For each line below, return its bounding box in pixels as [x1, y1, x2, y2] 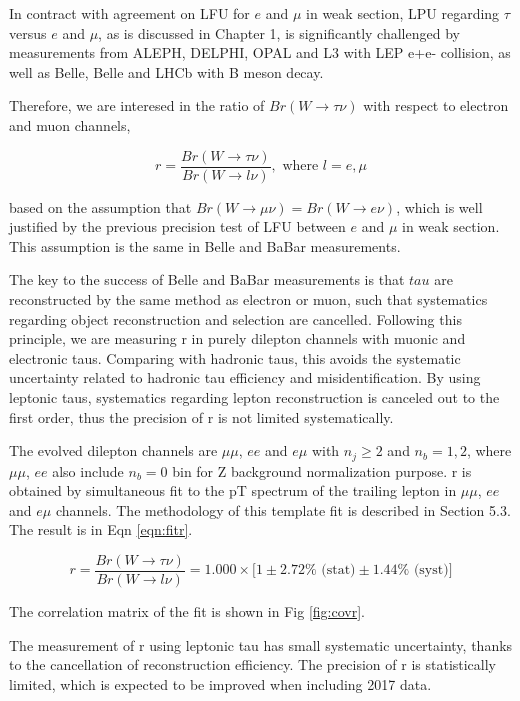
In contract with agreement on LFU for [9, 3, 250, 23]
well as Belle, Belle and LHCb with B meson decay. [9, 61, 324, 82]
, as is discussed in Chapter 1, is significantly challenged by [98, 22, 460, 43]
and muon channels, [9, 114, 131, 135]
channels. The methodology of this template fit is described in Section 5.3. [55, 499, 511, 520]
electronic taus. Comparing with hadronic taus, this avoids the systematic [9, 347, 461, 368]
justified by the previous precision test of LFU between [9, 216, 346, 237]
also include [52, 460, 124, 481]
